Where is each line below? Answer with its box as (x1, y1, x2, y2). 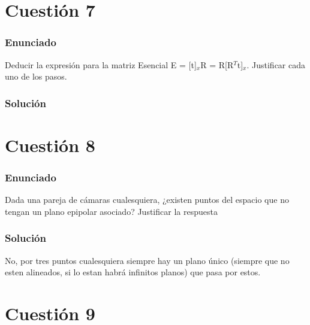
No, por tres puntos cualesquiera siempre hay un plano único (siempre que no (5, 254, 290, 266)
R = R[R (200, 58, 234, 71)
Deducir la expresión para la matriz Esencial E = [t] (5, 58, 197, 71)
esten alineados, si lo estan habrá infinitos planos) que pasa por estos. (5, 266, 261, 278)
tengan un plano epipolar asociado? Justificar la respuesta (5, 205, 218, 217)
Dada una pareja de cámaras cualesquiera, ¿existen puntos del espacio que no (5, 193, 289, 206)
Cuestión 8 (5, 132, 95, 157)
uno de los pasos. (5, 70, 67, 83)
